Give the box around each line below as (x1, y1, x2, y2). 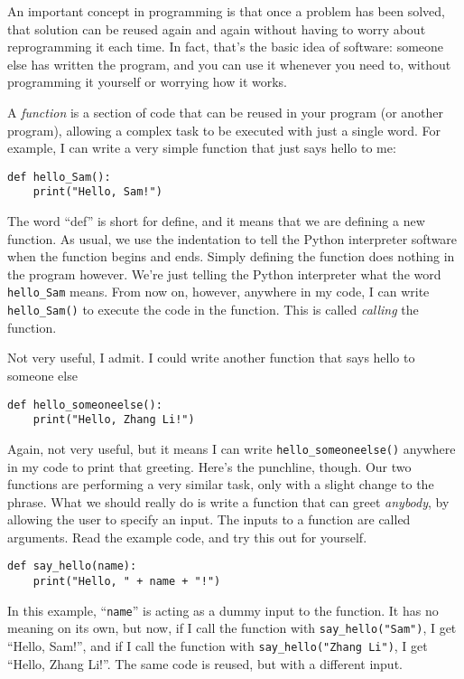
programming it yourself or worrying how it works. (7, 72, 288, 91)
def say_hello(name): (7, 560, 137, 573)
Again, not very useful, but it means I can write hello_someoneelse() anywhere (7, 439, 456, 457)
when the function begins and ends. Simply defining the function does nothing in (7, 247, 455, 266)
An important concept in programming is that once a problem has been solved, (7, 2, 445, 20)
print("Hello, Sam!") (32, 185, 162, 199)
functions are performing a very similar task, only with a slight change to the (7, 475, 434, 494)
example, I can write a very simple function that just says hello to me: (7, 138, 396, 157)
